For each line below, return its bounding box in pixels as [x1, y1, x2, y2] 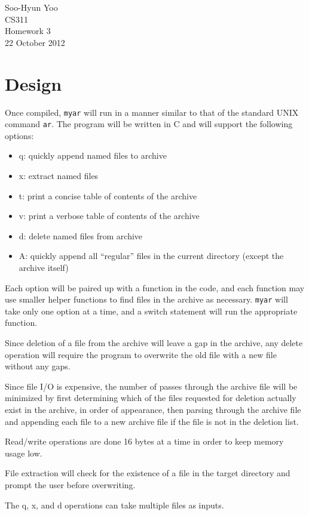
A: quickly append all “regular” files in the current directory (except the [19, 249, 284, 262]
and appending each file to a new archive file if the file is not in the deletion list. [5, 415, 299, 427]
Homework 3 [5, 24, 51, 37]
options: [5, 129, 34, 141]
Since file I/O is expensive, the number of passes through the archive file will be [5, 380, 298, 392]
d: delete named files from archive [19, 229, 143, 242]
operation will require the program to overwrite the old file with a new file [5, 348, 277, 360]
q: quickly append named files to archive [19, 149, 167, 162]
